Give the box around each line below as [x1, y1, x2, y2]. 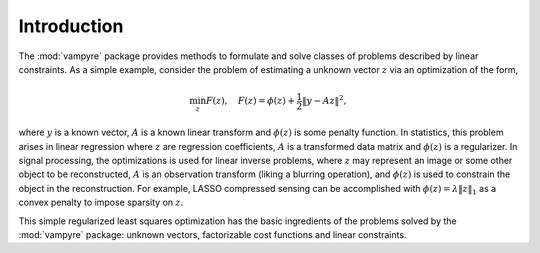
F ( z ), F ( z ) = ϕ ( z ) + [205, 95, 295, 107]
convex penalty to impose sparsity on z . [18, 196, 184, 209]
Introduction [18, 15, 124, 37]
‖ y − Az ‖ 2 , [301, 93, 347, 107]
